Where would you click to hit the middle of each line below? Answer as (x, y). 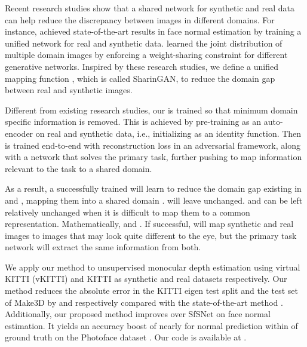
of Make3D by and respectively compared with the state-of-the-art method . (144, 302)
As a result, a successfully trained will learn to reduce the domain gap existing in (153, 188)
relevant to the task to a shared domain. (79, 168)
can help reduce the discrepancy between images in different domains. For (140, 19)
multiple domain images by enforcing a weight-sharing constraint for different (146, 55)
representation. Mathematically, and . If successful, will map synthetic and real (149, 224)
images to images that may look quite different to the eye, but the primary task (151, 235)
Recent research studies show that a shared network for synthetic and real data (150, 8)
